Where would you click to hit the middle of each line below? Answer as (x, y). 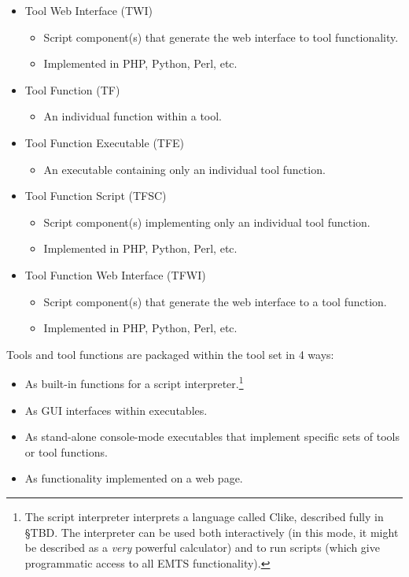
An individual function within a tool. (133, 116)
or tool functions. (66, 451)
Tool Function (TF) (72, 89)
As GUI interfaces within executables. (116, 410)
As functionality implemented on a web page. (134, 478)
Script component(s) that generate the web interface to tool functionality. (221, 37)
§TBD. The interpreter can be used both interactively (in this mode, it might (212, 532)
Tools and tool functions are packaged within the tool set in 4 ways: (170, 354)
